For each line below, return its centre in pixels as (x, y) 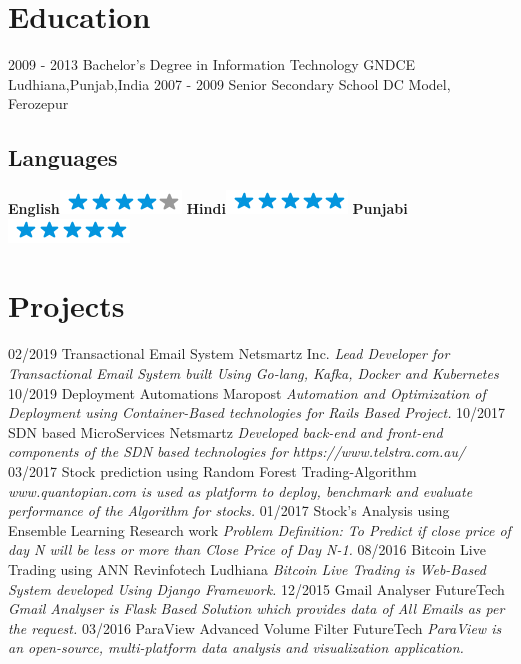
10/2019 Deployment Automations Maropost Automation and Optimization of (247, 392)
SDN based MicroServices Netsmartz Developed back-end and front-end (225, 431)
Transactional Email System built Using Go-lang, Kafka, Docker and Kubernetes (253, 373)
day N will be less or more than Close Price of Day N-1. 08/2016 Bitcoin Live (247, 549)
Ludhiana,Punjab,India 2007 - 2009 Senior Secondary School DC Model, (229, 83)
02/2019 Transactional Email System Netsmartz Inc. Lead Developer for (229, 353)
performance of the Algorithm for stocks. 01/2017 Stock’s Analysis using (229, 510)
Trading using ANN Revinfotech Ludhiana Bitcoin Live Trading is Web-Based (247, 568)
